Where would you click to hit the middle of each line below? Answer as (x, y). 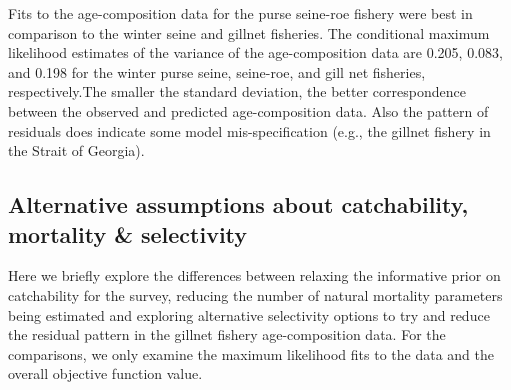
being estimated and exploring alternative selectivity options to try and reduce (249, 314)
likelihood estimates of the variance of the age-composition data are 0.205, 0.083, (255, 52)
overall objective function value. (105, 373)
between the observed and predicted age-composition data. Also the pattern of (248, 110)
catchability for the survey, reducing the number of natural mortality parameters (255, 294)
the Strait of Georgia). (76, 150)
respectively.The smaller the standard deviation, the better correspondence (237, 91)
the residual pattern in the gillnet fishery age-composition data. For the (227, 334)
